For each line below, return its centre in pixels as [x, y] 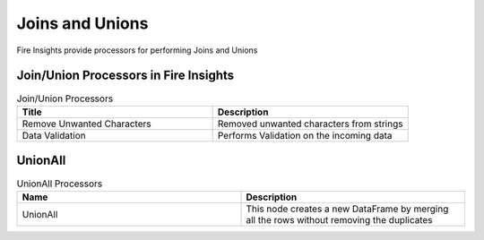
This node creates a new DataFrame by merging [347, 209]
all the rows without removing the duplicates [340, 219]
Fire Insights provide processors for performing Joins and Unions [137, 50]
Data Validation [54, 135]
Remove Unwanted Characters [86, 124]
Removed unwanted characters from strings [310, 124]
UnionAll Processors [60, 184]
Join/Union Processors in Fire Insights [125, 76]
